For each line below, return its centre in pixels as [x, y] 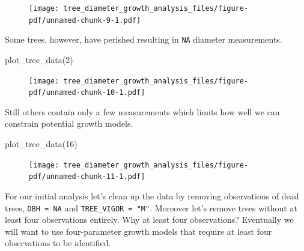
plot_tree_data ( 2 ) [39, 59]
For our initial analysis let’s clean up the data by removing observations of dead [152, 195]
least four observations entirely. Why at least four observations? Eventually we [149, 219]
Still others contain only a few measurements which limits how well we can [142, 111]
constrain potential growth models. [69, 123]
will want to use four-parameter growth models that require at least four [138, 231]
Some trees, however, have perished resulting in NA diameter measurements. [144, 39]
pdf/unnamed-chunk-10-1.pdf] [87, 93]
